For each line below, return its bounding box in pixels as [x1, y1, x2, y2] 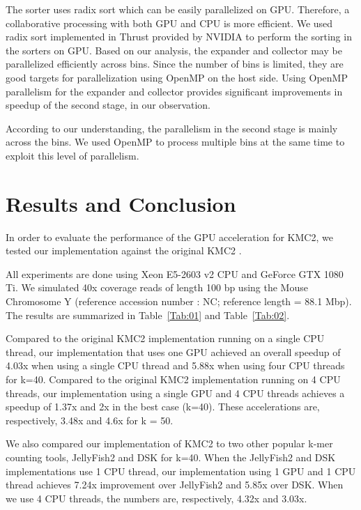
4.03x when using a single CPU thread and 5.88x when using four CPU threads [6, 358, 345, 373]
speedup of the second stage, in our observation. [6, 98, 210, 112]
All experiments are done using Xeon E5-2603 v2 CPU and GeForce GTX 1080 [6, 266, 344, 281]
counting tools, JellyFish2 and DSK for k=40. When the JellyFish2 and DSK [6, 449, 336, 464]
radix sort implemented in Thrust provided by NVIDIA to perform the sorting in [6, 29, 352, 44]
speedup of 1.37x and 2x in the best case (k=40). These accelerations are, [6, 399, 320, 414]
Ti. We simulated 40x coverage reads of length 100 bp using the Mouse [6, 280, 308, 295]
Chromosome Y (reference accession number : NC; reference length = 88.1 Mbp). [6, 294, 352, 309]
